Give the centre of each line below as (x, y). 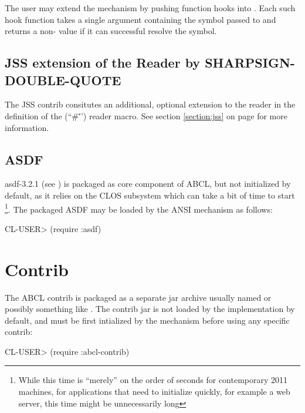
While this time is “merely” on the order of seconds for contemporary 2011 (153, 380)
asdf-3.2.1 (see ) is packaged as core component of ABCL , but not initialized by (148, 184)
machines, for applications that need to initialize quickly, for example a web (154, 392)
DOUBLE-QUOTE (63, 80)
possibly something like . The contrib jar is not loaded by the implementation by (150, 309)
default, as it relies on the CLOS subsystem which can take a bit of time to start (150, 195)
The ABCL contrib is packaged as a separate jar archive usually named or (138, 297)
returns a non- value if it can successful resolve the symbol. (111, 31)
